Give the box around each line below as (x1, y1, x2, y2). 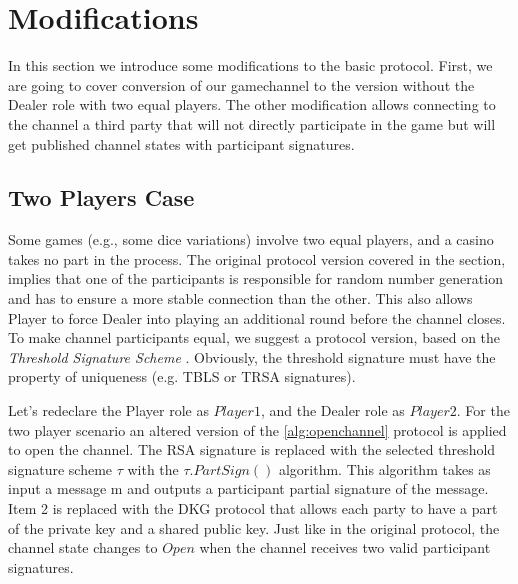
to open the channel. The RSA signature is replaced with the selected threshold (8, 439, 496, 460)
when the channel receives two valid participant (199, 537, 491, 558)
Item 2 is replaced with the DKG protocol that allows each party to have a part (8, 498, 498, 519)
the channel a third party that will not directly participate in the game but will (8, 113, 496, 134)
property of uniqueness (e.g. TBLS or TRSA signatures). (8, 366, 356, 387)
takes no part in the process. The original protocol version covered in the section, (8, 248, 506, 269)
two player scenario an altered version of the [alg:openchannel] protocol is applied (8, 419, 507, 440)
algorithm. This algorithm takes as (278, 458, 491, 479)
